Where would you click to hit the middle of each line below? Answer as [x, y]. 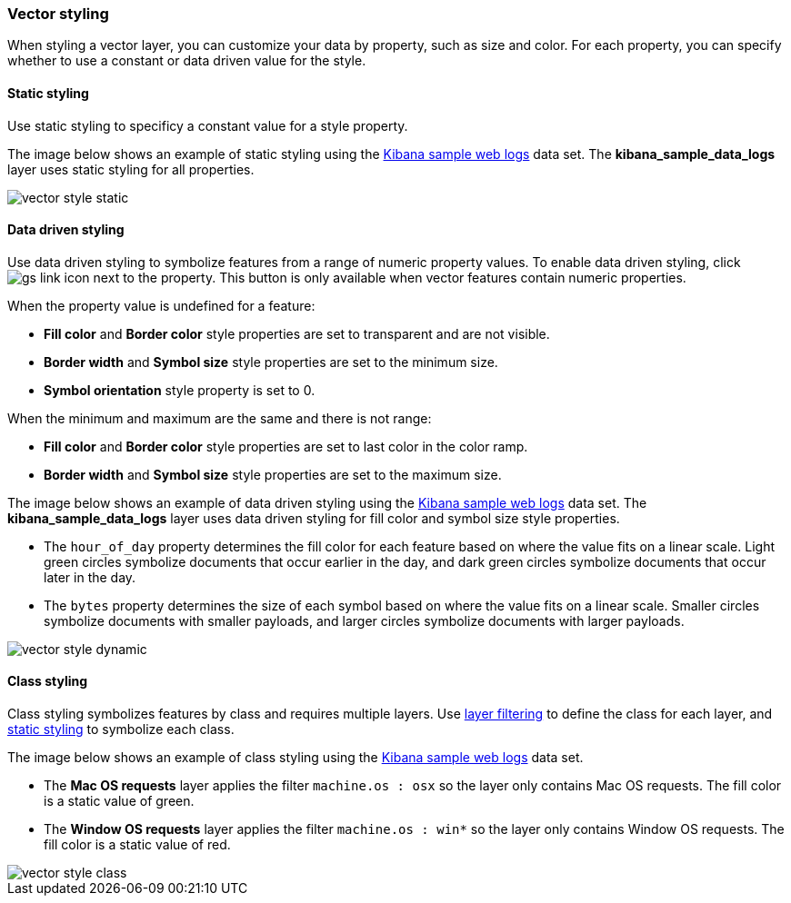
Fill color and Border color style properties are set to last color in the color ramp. [286, 446]
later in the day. [90, 577]
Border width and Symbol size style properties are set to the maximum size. [273, 474]
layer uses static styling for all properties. [131, 169]
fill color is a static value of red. [137, 845]
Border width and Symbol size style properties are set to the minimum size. [271, 362]
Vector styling [58, 14]
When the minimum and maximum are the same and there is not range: [220, 418]
